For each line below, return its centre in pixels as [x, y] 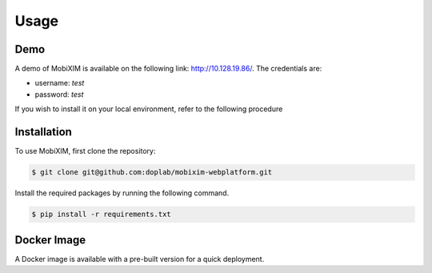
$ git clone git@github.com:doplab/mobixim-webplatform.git [152, 173]
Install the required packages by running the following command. [122, 193]
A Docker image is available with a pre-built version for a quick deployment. [140, 259]
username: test [60, 83]
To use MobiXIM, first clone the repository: [85, 151]
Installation [43, 132]
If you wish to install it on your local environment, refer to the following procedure [149, 109]
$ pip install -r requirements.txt [101, 215]
